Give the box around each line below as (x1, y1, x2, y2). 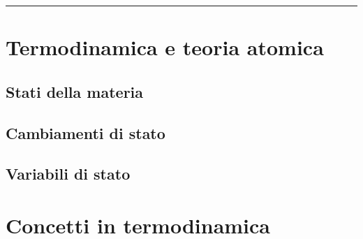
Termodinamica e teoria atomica (6, 33, 324, 61)
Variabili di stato (6, 163, 131, 184)
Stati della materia (6, 80, 144, 102)
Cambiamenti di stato (6, 122, 165, 143)
